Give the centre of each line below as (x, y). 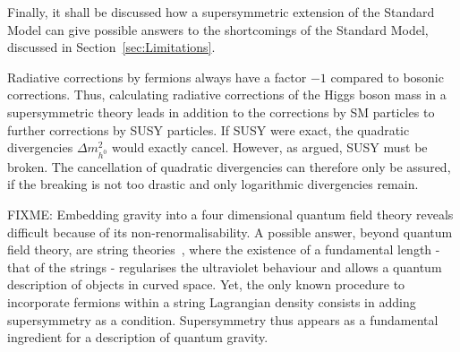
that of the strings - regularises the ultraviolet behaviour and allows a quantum (225, 266)
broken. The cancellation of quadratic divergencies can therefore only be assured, (229, 166)
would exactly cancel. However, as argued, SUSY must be (270, 147)
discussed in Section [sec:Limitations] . (111, 47)
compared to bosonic (387, 77)
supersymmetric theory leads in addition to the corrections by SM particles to (221, 112)
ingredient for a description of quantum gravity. (138, 337)
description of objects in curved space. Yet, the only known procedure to (206, 284)
